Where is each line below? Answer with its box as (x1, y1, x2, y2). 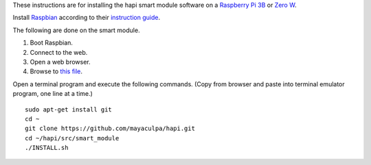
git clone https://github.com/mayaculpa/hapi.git (25, 125, 196, 133)
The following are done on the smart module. (12, 26, 140, 34)
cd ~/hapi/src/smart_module (25, 134, 120, 142)
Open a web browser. (30, 58, 91, 66)
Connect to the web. (30, 48, 88, 56)
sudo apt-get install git (25, 105, 113, 113)
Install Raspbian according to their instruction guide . (12, 14, 161, 22)
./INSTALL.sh (25, 144, 69, 152)
